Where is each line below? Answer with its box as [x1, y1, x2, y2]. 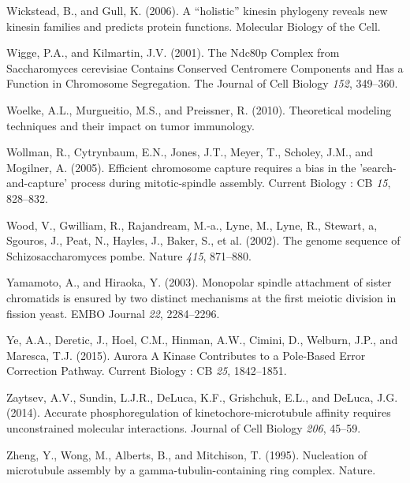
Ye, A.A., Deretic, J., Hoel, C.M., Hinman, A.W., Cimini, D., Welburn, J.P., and [6, 331, 398, 348]
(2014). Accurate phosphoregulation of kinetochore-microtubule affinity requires [6, 404, 391, 421]
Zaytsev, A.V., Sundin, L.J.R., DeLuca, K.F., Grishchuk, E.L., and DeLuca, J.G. [6, 388, 398, 405]
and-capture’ [6, 174, 68, 191]
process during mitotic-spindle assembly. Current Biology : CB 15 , [70, 174, 391, 191]
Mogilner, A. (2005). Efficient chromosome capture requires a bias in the [6, 159, 356, 175]
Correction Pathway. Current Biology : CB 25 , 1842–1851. [6, 362, 287, 379]
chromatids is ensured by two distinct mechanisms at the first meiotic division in [6, 289, 397, 305]
